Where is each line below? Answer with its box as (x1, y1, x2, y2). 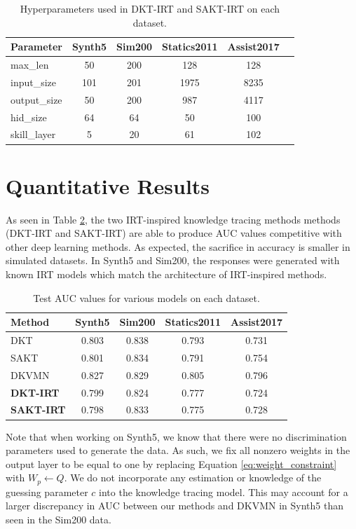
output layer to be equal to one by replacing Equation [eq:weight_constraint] (6, 456, 337, 471)
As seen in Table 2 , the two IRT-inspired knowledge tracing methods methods (6, 212, 341, 226)
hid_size (11, 109, 47, 124)
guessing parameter (6, 484, 88, 499)
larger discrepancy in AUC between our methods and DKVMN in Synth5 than (6, 498, 343, 513)
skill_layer (11, 127, 56, 142)
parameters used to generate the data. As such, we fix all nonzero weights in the (6, 443, 350, 458)
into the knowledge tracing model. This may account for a (99, 484, 348, 499)
